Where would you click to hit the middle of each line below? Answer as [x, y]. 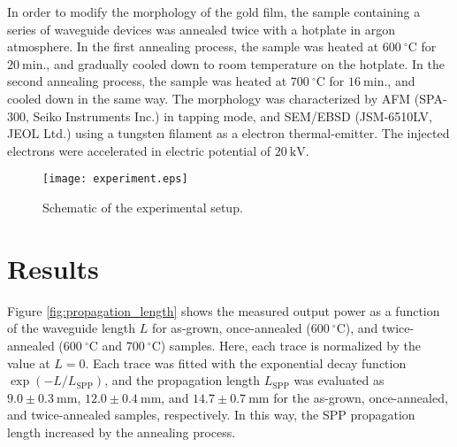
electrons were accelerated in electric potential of [139, 150]
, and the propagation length [183, 380]
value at [29, 362]
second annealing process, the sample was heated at [147, 81]
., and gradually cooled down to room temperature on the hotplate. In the [244, 63]
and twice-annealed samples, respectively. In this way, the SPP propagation [211, 415]
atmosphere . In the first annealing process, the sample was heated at [193, 46]
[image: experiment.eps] [115, 179]
